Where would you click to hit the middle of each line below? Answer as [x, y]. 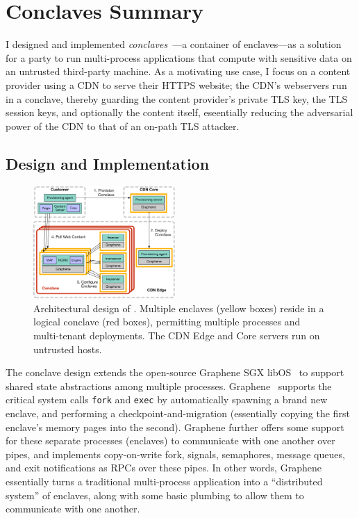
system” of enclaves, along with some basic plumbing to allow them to [155, 495]
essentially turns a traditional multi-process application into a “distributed [164, 481]
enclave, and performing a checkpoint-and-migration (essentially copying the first [178, 413]
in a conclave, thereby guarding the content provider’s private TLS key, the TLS [177, 98]
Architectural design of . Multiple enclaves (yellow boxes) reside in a [179, 308]
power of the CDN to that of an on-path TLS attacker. [123, 126]
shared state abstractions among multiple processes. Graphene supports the [169, 386]
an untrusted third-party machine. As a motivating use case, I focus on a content [178, 71]
